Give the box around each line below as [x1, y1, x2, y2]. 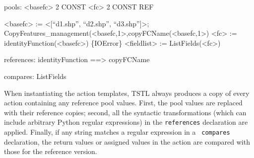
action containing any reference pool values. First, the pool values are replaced [4, 97, 243, 108]
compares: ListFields [4, 71, 66, 81]
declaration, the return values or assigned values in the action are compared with [4, 136, 250, 147]
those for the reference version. [4, 146, 97, 157]
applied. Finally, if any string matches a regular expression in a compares [4, 127, 230, 137]
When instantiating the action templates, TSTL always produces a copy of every [4, 87, 250, 98]
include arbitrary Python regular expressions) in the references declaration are [4, 117, 248, 127]
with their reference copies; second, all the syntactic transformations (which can [4, 107, 247, 117]
